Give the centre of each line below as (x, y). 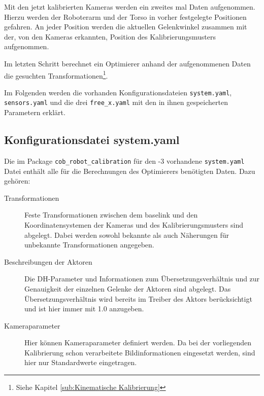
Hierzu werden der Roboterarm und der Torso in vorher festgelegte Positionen (125, 16)
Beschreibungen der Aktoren (48, 261)
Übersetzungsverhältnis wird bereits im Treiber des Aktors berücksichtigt (138, 298)
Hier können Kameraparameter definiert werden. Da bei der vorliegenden (138, 343)
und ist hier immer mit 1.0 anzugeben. (84, 309)
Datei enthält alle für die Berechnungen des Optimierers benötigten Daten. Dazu (130, 171)
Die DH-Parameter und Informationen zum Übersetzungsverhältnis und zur (142, 279)
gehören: (17, 181)
